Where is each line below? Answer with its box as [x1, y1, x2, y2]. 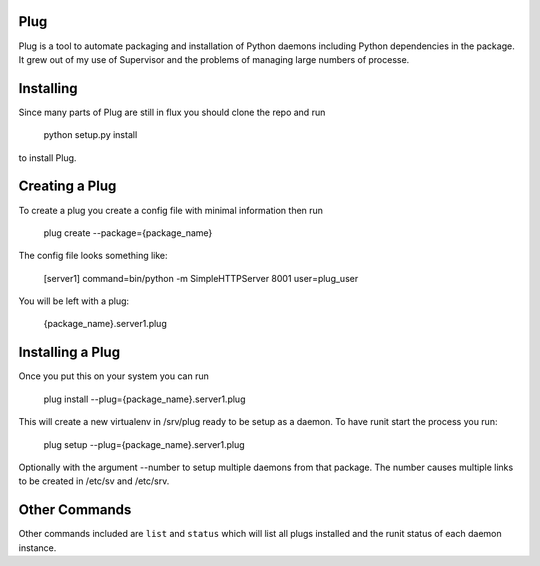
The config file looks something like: [18, 250, 169, 262]
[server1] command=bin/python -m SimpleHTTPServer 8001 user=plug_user [43, 272, 359, 284]
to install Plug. [18, 151, 77, 164]
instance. [18, 541, 57, 554]
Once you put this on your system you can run [18, 370, 209, 382]
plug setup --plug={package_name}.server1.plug [43, 438, 245, 450]
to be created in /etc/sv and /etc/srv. [18, 475, 170, 487]
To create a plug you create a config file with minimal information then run [18, 204, 324, 216]
